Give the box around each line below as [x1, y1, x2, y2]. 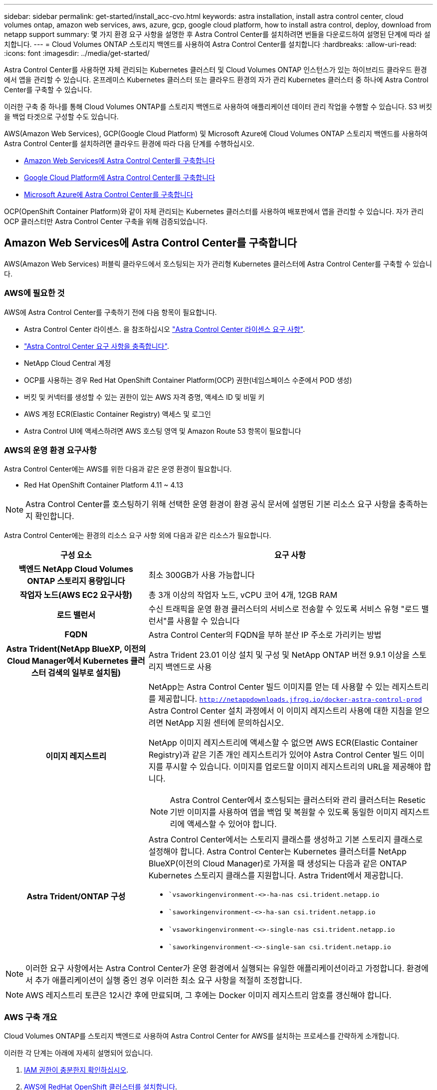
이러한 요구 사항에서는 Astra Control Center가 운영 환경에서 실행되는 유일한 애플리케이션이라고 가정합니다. [25, 963, 405, 974]
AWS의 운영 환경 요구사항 [4, 445, 97, 455]
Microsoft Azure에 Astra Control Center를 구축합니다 [24, 190, 193, 199]
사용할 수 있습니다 [176, 616, 240, 626]
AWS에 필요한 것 [4, 288, 65, 298]
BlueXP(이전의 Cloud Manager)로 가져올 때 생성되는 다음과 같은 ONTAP [148, 858, 407, 869]
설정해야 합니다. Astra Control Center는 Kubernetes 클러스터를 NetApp [148, 846, 407, 857]
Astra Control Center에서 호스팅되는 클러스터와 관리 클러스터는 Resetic [170, 795, 426, 806]
